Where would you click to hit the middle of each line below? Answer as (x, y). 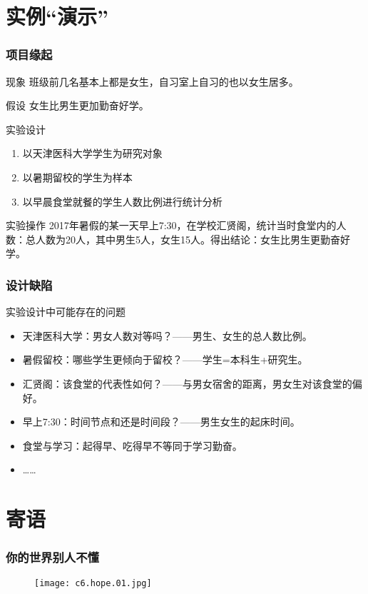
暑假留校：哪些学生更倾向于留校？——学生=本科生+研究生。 (165, 359)
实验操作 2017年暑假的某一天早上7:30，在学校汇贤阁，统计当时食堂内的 (171, 225)
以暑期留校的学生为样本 (77, 177)
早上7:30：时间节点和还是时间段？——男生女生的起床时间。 (161, 422)
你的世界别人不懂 (52, 557)
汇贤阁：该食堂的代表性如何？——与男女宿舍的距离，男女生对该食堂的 (187, 383)
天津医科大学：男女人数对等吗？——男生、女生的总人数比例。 (167, 335)
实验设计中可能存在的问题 (66, 312)
